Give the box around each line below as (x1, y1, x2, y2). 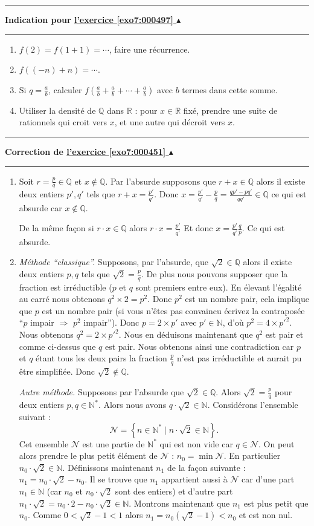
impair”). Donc (83, 316, 139, 329)
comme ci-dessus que (19, 340, 96, 352)
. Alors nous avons (98, 398, 167, 411)
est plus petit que (243, 496, 309, 509)
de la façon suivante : (167, 461, 246, 473)
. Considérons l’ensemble (207, 398, 298, 411)
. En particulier (223, 449, 281, 462)
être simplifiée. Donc (19, 365, 95, 378)
